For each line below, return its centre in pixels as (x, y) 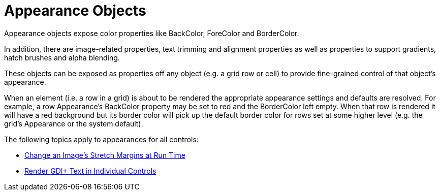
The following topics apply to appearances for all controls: (101, 139)
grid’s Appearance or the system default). (74, 123)
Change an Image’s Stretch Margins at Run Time (105, 155)
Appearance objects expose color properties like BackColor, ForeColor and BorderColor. (152, 33)
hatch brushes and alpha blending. (62, 57)
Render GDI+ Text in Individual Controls (90, 171)
